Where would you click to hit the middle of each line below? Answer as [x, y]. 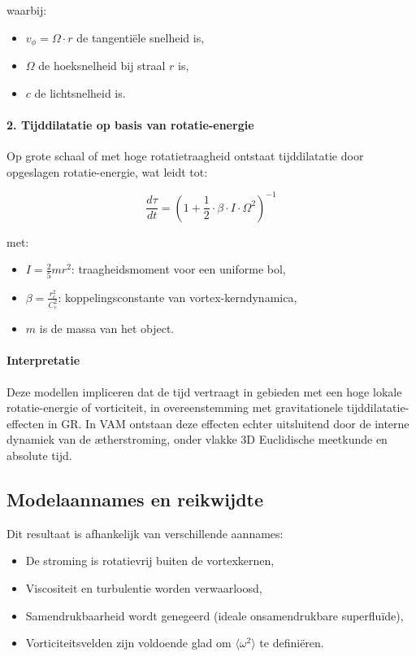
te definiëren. [292, 643]
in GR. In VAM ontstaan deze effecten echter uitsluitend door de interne [228, 423]
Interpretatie [43, 360]
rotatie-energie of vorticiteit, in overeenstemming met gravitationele [175, 407]
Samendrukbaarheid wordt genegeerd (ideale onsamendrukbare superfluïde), [214, 615]
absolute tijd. [39, 455]
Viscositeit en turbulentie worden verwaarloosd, [144, 587]
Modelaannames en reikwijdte [135, 499]
